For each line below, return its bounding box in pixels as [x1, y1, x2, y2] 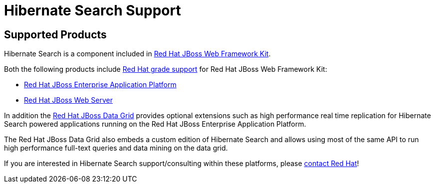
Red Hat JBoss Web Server [24, 96, 113, 105]
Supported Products [4, 28, 107, 41]
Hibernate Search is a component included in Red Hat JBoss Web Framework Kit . [4, 49, 271, 58]
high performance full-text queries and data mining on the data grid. [4, 144, 228, 153]
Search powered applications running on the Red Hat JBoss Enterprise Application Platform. [4, 120, 306, 129]
